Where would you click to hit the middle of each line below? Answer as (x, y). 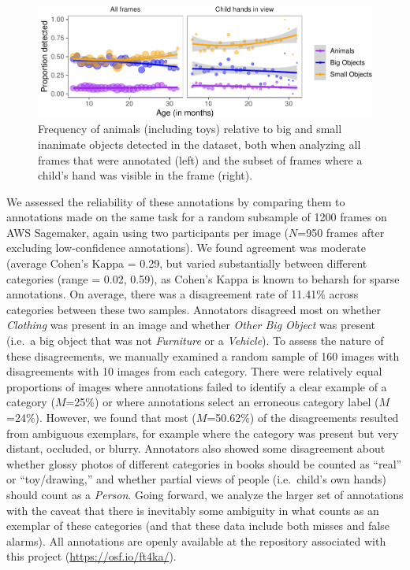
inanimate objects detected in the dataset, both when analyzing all (199, 144)
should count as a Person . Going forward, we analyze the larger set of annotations (205, 494)
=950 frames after (341, 232)
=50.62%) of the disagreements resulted (303, 418)
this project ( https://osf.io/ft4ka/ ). (91, 556)
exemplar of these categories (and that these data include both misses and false (198, 526)
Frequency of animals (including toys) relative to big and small (190, 129)
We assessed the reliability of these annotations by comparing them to (176, 201)
